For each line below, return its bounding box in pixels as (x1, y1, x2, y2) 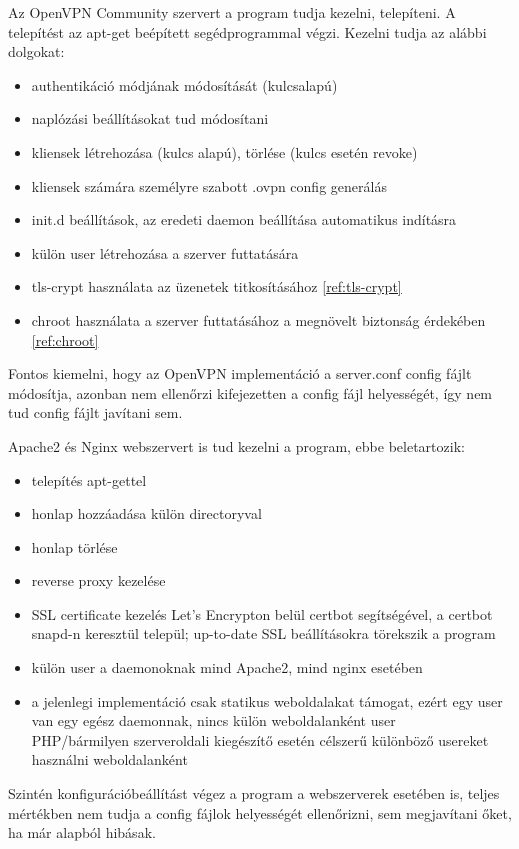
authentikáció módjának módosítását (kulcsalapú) (31, 74, 338, 95)
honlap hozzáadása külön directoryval (31, 503, 262, 524)
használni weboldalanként (31, 749, 188, 770)
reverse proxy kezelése (31, 570, 166, 591)
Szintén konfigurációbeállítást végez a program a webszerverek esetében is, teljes (8, 783, 500, 804)
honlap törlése (31, 536, 118, 557)
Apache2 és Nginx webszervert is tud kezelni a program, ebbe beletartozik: (8, 435, 465, 456)
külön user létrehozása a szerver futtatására (31, 242, 299, 263)
